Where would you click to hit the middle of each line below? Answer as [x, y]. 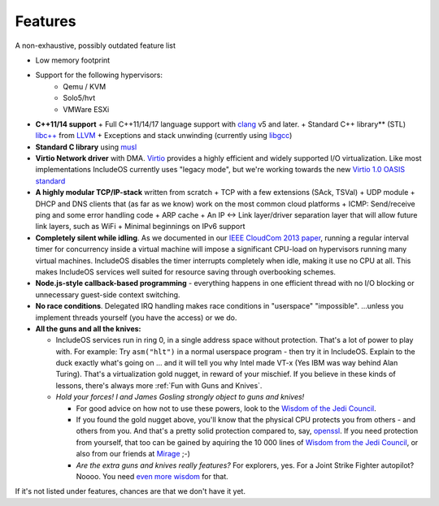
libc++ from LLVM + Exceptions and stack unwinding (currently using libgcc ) [164, 136]
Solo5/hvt [79, 98]
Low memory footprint [73, 60]
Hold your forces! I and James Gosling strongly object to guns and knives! [180, 397]
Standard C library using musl [86, 147]
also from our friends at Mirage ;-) [133, 454]
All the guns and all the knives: [88, 328]
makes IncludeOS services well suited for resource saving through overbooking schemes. [186, 271]
